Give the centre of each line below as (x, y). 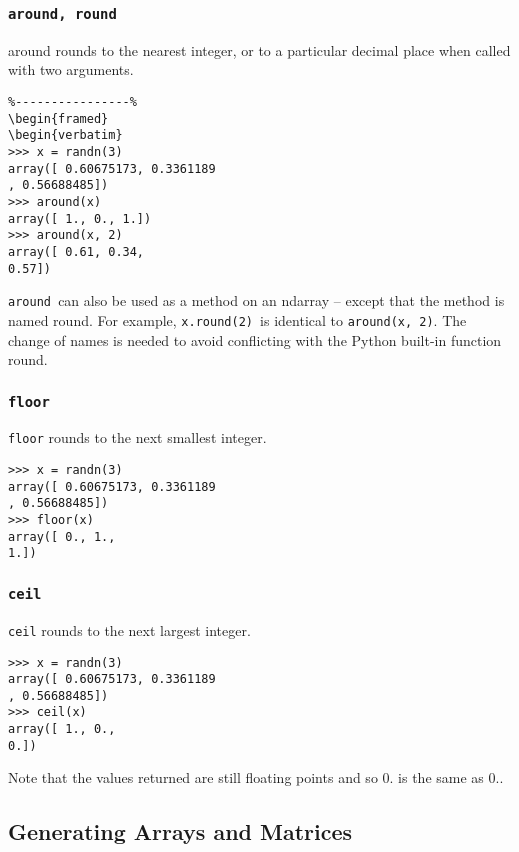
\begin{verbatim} (65, 135)
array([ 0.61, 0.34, (76, 251)
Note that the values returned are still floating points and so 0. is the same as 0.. (256, 777)
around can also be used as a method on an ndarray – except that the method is (256, 300)
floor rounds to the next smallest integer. (137, 437)
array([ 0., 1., (62, 536)
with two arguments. (71, 69)
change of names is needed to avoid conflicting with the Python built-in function (255, 339)
